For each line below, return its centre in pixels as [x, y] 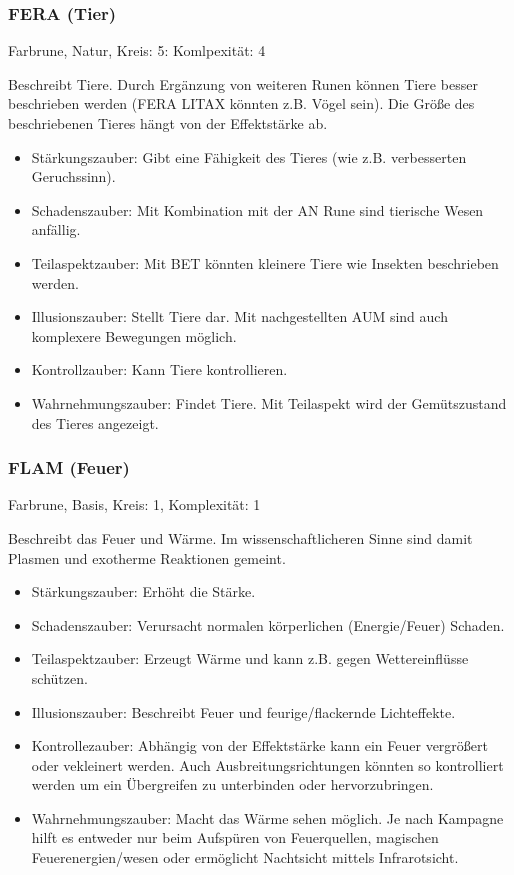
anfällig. [56, 229]
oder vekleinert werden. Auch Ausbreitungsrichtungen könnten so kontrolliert [267, 764]
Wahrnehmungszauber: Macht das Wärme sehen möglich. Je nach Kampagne [267, 817]
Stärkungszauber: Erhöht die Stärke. [143, 591]
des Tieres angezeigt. [95, 422]
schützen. [59, 677]
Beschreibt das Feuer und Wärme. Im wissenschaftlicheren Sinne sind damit [240, 537]
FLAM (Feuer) [69, 467]
